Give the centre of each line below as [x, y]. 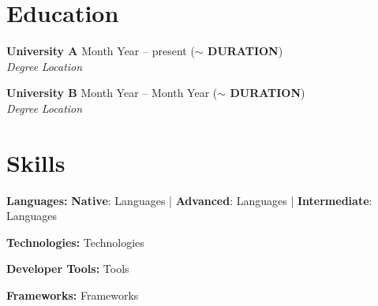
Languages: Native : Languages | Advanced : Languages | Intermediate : [189, 200]
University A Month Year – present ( [101, 51]
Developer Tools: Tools [68, 269]
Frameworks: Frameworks [73, 295]
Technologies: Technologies [75, 242]
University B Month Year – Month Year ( [112, 93]
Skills [36, 162]
